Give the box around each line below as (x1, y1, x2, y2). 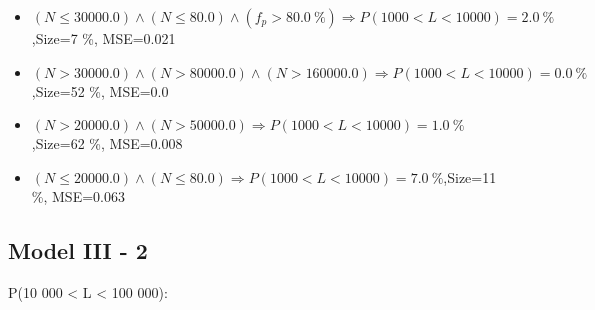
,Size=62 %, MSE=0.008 (31, 133, 183, 154)
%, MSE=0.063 (31, 186, 125, 207)
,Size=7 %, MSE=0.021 (31, 28, 176, 48)
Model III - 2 (8, 235, 148, 266)
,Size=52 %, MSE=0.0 (31, 80, 169, 101)
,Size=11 (443, 166, 497, 187)
